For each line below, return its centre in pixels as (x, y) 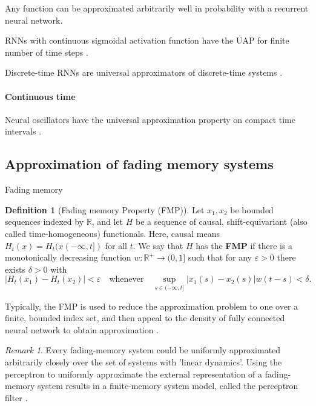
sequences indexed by (44, 221)
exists (15, 269)
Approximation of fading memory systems (139, 164)
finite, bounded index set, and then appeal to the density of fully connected (145, 318)
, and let (107, 221)
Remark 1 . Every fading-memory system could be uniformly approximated (143, 350)
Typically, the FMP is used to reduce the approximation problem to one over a (152, 306)
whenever (127, 280)
